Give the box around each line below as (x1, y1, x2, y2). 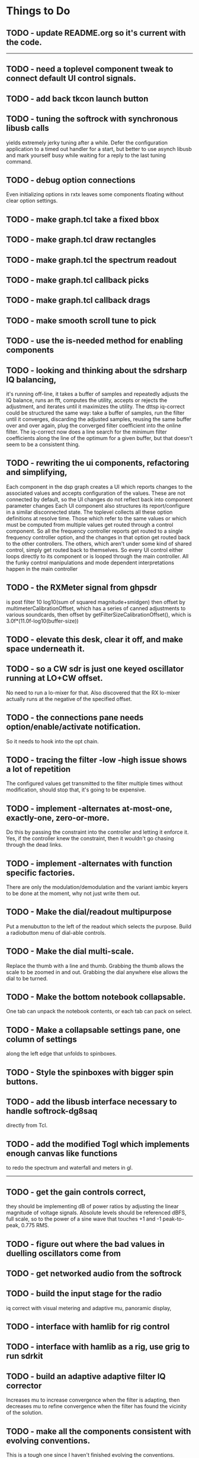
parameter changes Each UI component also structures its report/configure (6, 502, 190, 509)
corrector (6, 1381, 42, 1391)
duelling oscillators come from (6, 1248, 121, 1258)
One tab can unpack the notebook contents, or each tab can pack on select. (6, 1008, 192, 1015)
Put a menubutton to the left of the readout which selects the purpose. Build (6, 923, 191, 930)
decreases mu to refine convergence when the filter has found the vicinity (6, 1403, 187, 1410)
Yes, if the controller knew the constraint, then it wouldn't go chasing (6, 835, 175, 842)
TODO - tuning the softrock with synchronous (6, 114, 179, 124)
